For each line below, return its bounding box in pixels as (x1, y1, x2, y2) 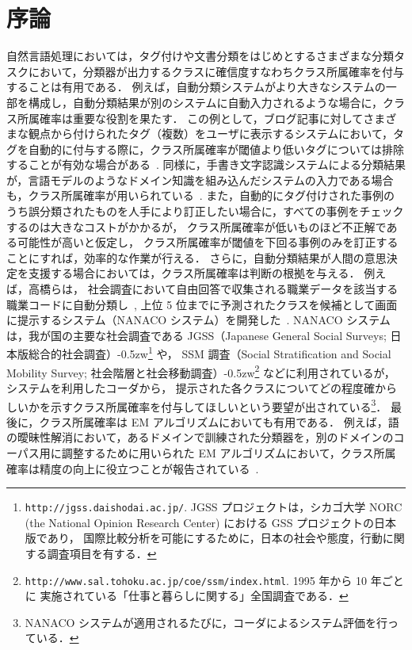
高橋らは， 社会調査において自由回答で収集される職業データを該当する (28, 281, 399, 297)
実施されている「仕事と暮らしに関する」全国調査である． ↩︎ (40, 587, 349, 604)
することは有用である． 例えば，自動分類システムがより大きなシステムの (6, 78, 386, 95)
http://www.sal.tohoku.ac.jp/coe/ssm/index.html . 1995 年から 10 (25, 572, 367, 588)
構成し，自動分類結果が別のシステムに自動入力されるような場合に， (28, 94, 383, 110)
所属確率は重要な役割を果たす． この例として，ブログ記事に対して (17, 109, 364, 126)
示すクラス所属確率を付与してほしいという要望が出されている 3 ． (50, 396, 387, 415)
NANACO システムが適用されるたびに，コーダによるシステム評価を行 (25, 614, 388, 630)
